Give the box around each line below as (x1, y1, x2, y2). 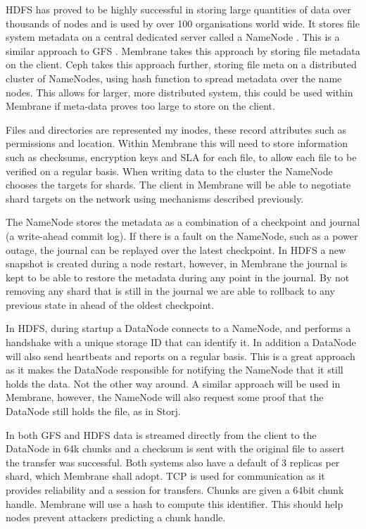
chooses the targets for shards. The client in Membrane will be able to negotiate (6, 177, 351, 192)
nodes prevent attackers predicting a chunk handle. (6, 510, 226, 525)
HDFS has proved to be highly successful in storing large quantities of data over (6, 2, 351, 16)
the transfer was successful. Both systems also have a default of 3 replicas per (6, 454, 340, 469)
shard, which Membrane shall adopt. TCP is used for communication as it (6, 469, 325, 483)
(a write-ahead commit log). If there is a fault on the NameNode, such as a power (6, 228, 358, 243)
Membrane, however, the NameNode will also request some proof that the (6, 390, 324, 404)
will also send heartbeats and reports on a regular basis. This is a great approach (6, 348, 355, 363)
